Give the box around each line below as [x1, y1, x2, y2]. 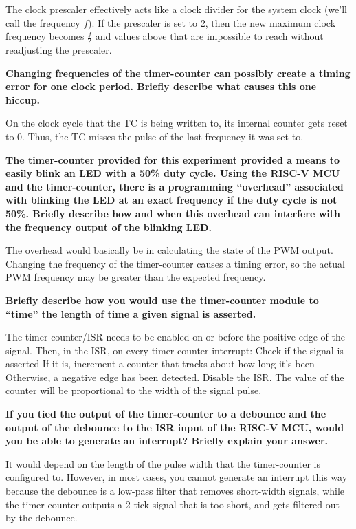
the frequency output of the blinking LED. [5, 219, 212, 234]
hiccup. [5, 92, 41, 107]
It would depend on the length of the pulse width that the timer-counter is [5, 456, 320, 471]
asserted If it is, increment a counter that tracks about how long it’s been [5, 356, 315, 371]
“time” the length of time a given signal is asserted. [5, 306, 256, 321]
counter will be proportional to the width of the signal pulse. [5, 383, 262, 398]
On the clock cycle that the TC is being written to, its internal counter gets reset [5, 116, 348, 130]
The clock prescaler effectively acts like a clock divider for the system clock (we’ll [5, 2, 347, 16]
